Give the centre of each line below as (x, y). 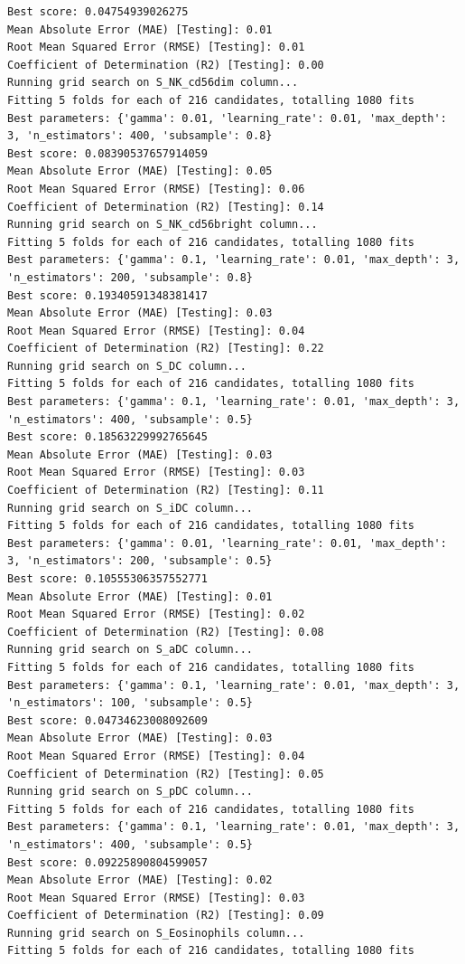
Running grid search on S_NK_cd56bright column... (163, 225)
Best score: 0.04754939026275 (98, 12)
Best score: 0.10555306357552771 (107, 579)
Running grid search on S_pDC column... (130, 792)
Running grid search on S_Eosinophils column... (156, 933)
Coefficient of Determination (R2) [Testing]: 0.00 (166, 65)
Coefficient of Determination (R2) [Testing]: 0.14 (166, 207)
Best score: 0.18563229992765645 (107, 437)
